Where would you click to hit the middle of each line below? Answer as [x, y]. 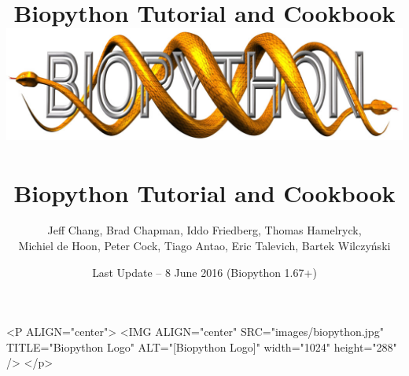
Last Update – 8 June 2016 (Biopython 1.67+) [204, 272]
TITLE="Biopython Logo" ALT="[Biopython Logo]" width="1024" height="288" [202, 347]
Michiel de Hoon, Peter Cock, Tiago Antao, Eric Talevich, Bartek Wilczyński [204, 246]
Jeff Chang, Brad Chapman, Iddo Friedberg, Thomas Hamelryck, [204, 230]
